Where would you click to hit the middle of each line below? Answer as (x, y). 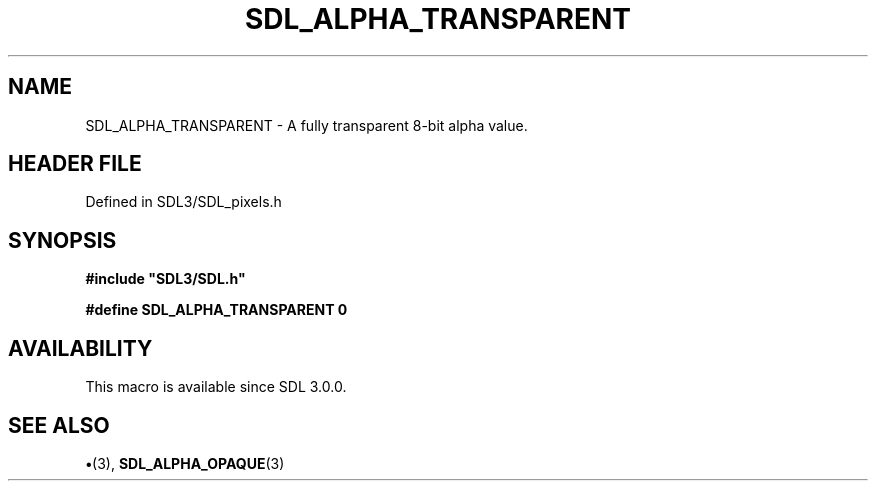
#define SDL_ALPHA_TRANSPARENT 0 (216, 310)
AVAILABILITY (80, 348)
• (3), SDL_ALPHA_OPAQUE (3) (185, 463)
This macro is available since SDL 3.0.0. (216, 387)
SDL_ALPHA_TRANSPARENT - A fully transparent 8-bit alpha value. (306, 125)
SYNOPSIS (62, 240)
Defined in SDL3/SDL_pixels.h (183, 202)
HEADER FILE (75, 164)
